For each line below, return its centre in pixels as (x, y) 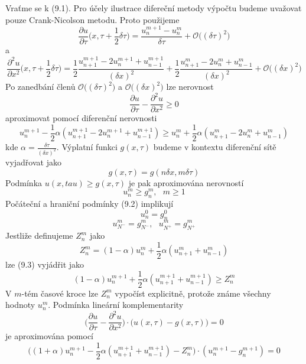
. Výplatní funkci (87, 147)
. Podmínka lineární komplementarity (116, 305)
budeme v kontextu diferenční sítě (215, 147)
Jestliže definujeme (39, 235)
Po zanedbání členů (40, 87)
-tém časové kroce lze (60, 293)
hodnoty (20, 305)
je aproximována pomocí (49, 336)
